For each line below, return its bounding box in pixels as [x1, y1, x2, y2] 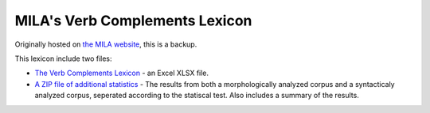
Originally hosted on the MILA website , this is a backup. [14, 40, 197, 49]
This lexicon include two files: [14, 54, 112, 63]
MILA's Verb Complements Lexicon [14, 12, 252, 29]
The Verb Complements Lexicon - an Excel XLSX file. [34, 68, 209, 78]
